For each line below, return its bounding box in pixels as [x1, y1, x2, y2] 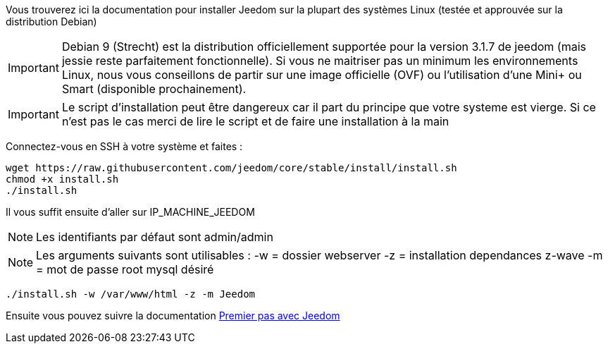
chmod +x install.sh [6, 173, 119, 185]
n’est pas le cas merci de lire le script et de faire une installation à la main [61, 114, 449, 128]
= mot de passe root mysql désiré [36, 262, 214, 276]
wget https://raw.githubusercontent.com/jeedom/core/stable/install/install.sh [6, 162, 457, 173]
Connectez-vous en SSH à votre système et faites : [6, 140, 243, 152]
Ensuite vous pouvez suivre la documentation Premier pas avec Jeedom [6, 310, 340, 322]
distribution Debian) [6, 16, 97, 27]
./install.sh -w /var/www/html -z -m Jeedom [6, 288, 256, 300]
